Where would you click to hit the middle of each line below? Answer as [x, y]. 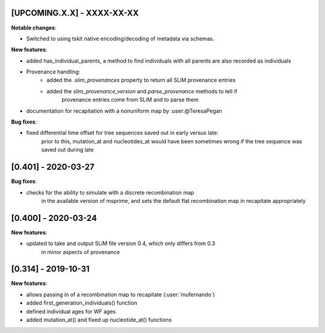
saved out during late [67, 150]
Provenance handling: [53, 72]
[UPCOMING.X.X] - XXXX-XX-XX [75, 13]
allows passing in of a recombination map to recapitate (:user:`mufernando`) [120, 294]
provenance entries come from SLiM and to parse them [130, 100]
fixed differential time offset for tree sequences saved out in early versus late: [122, 133]
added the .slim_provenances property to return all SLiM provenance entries [141, 80]
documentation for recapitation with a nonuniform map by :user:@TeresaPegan [124, 111]
